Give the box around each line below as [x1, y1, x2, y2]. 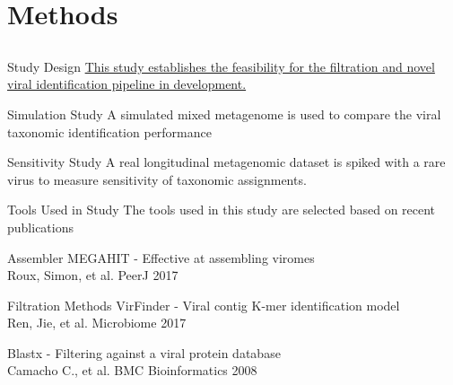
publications [7, 217, 74, 236]
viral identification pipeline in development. [7, 74, 247, 93]
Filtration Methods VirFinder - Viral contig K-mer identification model [7, 295, 400, 314]
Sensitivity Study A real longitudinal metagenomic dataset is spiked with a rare [7, 153, 446, 171]
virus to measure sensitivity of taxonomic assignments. [7, 170, 307, 188]
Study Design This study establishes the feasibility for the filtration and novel [7, 57, 435, 75]
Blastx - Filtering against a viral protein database [7, 343, 281, 362]
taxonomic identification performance [7, 122, 212, 141]
